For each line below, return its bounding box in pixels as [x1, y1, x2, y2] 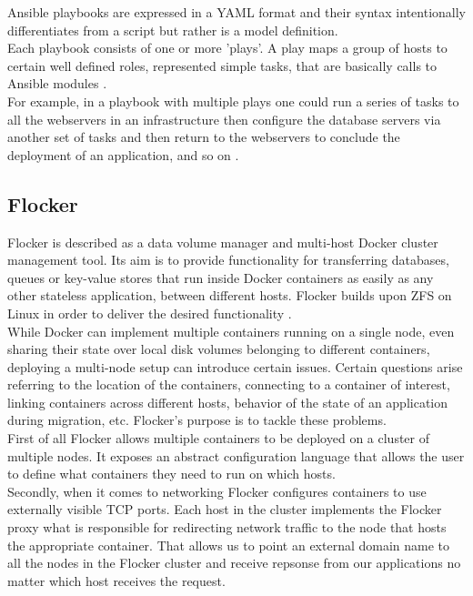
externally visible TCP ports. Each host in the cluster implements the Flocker [7, 500, 442, 519]
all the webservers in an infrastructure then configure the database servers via [7, 109, 441, 128]
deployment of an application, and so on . [7, 145, 239, 164]
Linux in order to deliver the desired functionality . [7, 303, 292, 322]
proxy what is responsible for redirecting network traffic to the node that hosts [7, 518, 447, 537]
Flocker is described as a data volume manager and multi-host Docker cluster [7, 232, 438, 251]
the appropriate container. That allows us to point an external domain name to [7, 535, 450, 554]
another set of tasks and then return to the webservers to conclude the [7, 127, 400, 146]
